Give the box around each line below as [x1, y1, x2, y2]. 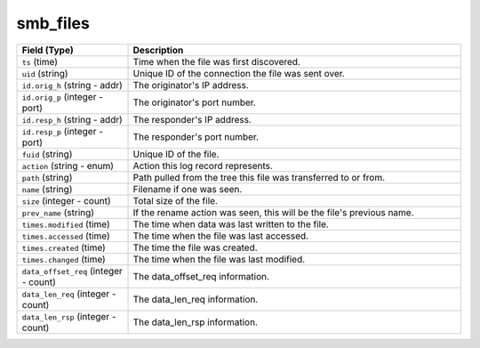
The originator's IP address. [132, 78, 249, 91]
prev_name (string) [21, 206, 95, 218]
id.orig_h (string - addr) [21, 78, 124, 91]
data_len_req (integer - [21, 287, 116, 300]
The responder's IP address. [132, 113, 252, 125]
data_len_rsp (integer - [21, 310, 116, 322]
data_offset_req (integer [21, 264, 124, 277]
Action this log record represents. [132, 159, 273, 172]
